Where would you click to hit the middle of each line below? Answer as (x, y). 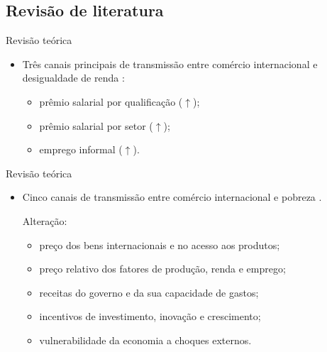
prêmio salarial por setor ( (96, 125)
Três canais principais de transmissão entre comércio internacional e (170, 64)
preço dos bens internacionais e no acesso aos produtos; (160, 244)
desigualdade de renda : (73, 78)
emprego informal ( (81, 149)
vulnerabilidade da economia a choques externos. (145, 340)
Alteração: (45, 220)
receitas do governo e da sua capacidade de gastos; (149, 292)
